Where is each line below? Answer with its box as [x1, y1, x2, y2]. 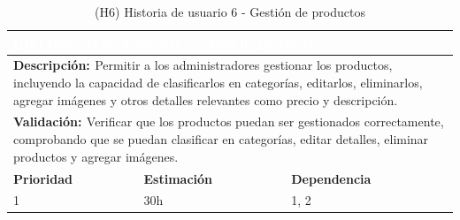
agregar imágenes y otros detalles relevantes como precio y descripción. [13, 90, 398, 109]
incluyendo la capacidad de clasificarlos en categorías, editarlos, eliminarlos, [13, 73, 423, 92]
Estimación [143, 169, 213, 187]
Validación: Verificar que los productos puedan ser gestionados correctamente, [13, 112, 444, 131]
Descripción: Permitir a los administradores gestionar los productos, [13, 56, 393, 74]
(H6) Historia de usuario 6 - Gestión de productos [95, 3, 365, 20]
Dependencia [291, 169, 372, 187]
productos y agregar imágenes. [13, 147, 179, 165]
